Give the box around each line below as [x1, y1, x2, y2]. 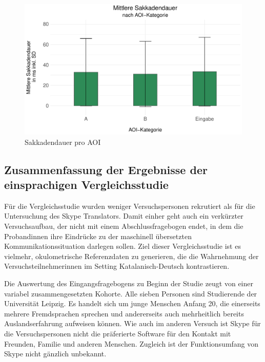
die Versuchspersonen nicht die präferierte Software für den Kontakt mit [4, 328, 231, 338]
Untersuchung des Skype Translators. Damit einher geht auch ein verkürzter [4, 210, 243, 221]
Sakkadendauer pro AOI [25, 136, 101, 147]
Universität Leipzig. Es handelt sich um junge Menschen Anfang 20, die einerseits [4, 298, 260, 309]
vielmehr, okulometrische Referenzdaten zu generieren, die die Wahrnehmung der [4, 250, 259, 261]
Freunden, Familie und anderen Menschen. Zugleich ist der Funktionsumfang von [4, 338, 259, 349]
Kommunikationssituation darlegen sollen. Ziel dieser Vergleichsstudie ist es [4, 241, 241, 251]
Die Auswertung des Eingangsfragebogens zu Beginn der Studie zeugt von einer [4, 278, 253, 288]
